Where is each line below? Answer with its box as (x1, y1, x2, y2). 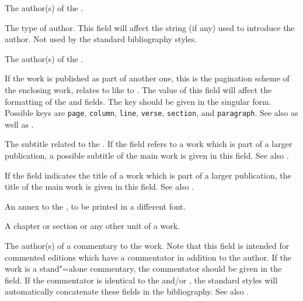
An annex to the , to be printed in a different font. (5, 200, 186, 212)
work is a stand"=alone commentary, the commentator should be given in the (5, 262, 282, 275)
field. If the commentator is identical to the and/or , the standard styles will (5, 273, 278, 286)
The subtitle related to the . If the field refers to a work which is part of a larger (5, 138, 292, 150)
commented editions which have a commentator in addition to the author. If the (5, 251, 291, 263)
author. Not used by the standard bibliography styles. (5, 33, 197, 45)
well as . (5, 118, 34, 130)
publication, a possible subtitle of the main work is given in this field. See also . (5, 149, 289, 161)
